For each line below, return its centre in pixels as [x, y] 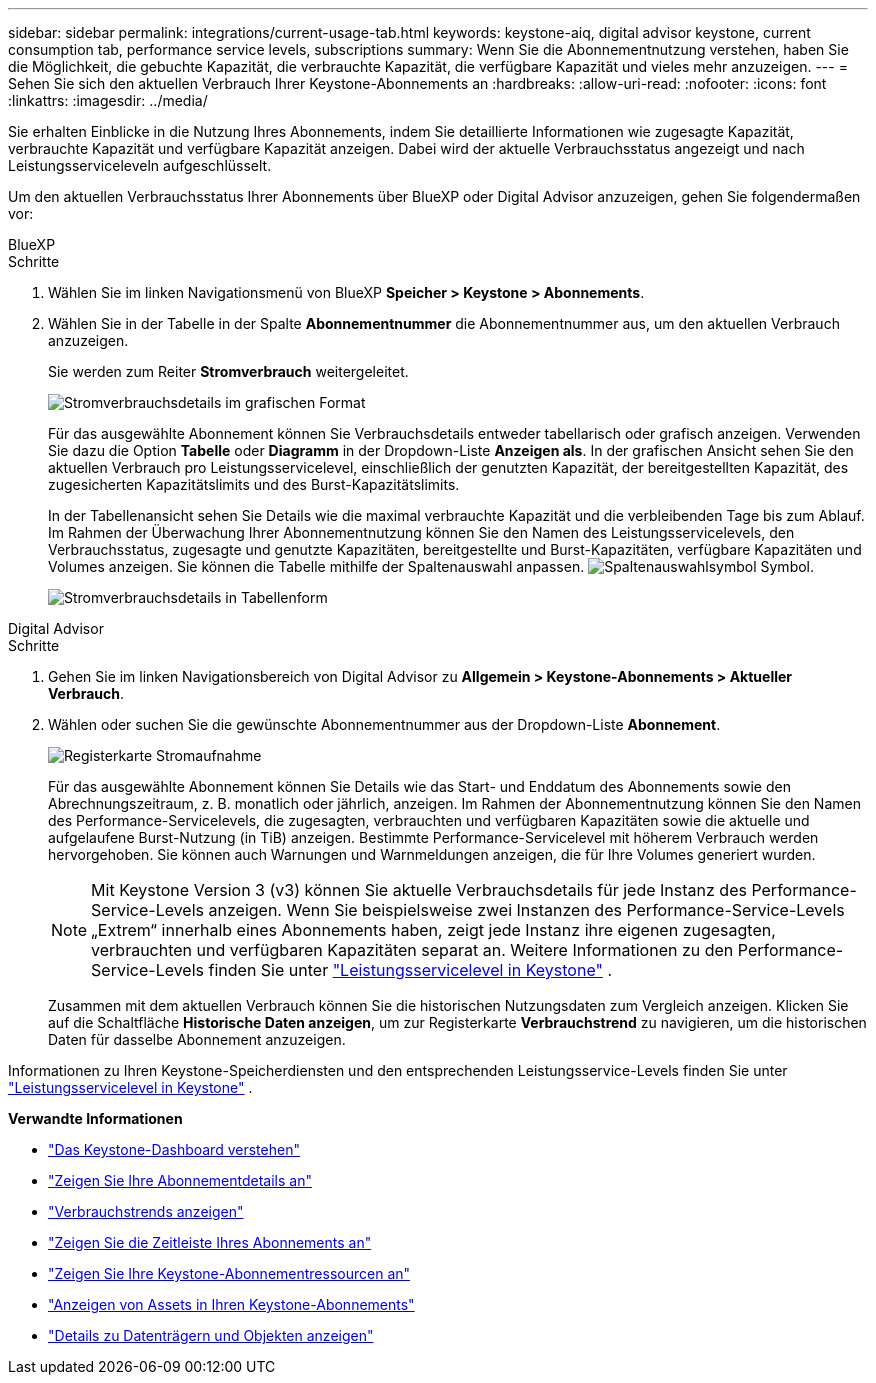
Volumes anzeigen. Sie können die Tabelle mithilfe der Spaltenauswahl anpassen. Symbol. [431, 566]
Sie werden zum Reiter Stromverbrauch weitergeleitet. [228, 371]
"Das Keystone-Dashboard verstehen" [174, 1149]
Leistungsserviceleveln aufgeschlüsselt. [140, 165]
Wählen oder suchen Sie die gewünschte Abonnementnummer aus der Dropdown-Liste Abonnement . [384, 724]
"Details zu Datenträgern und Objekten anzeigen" [211, 1335]
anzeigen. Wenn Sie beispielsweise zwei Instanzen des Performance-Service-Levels [526, 910]
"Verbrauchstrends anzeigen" [146, 1211]
